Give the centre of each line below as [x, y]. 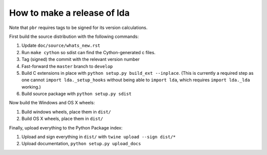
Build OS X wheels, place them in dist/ [62, 119]
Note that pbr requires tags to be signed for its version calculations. [78, 28]
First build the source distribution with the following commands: [74, 36]
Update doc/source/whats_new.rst [61, 46]
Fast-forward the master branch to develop [67, 66]
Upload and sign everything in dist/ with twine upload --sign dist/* [99, 137]
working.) [31, 87]
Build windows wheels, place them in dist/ [66, 112]
